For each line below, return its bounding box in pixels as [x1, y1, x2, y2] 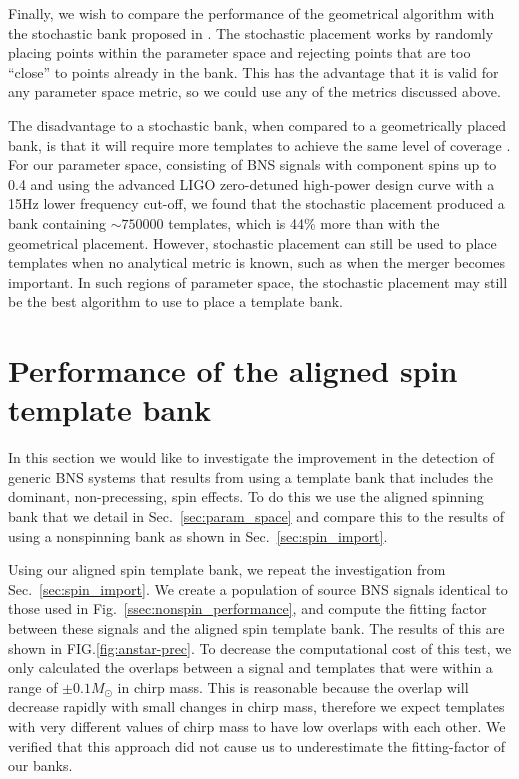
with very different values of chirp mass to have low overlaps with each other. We [8, 715, 506, 736]
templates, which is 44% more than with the [168, 212, 440, 233]
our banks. [8, 755, 73, 776]
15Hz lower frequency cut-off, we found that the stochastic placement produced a [8, 193, 505, 214]
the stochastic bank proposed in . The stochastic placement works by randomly [8, 22, 494, 43]
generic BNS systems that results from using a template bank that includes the [8, 466, 493, 487]
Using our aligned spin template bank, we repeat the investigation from [8, 559, 446, 580]
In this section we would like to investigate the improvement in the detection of [8, 447, 494, 468]
